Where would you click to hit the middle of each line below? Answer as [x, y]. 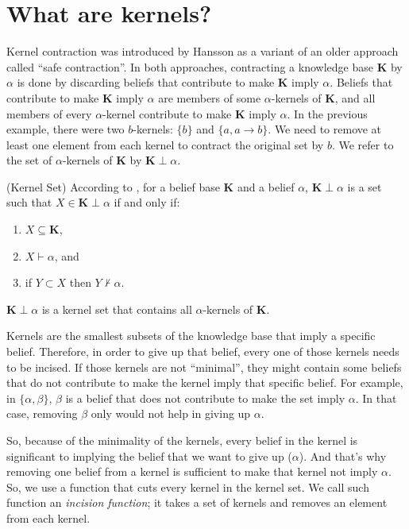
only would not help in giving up [171, 413]
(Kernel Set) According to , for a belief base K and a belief [150, 186]
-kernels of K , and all [323, 97]
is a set [365, 186]
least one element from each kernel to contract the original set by [165, 144]
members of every [49, 113]
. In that [376, 398]
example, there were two [66, 129]
